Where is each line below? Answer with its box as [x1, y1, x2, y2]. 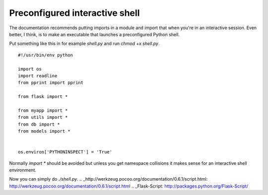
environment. [9, 167, 37, 173]
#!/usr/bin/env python [18, 52, 73, 58]
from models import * [18, 129, 70, 134]
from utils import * [18, 114, 68, 120]
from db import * [18, 121, 60, 127]
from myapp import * [18, 107, 68, 113]
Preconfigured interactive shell [9, 7, 140, 18]
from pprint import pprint [18, 80, 84, 86]
